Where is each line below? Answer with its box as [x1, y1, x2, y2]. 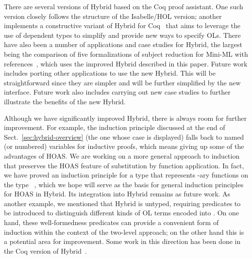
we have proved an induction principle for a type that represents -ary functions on [4, 170, 248, 180]
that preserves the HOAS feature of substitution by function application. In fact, [4, 160, 244, 170]
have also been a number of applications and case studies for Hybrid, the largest [4, 39, 243, 49]
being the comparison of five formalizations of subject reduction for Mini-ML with [4, 49, 248, 59]
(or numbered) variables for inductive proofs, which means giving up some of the [4, 141, 244, 151]
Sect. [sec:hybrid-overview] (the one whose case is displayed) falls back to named [4, 131, 244, 142]
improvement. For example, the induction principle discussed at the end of [4, 122, 225, 132]
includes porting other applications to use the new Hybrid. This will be [4, 68, 216, 78]
